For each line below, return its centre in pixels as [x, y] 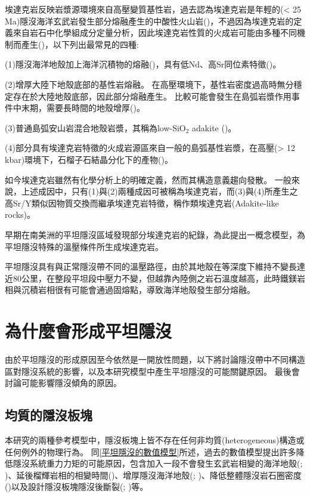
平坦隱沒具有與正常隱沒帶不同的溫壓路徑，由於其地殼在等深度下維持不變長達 [155, 266]
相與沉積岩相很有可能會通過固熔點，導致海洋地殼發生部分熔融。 [130, 290]
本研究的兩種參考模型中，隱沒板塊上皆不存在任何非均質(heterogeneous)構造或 [155, 439]
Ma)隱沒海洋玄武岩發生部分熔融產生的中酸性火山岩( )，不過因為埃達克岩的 [149, 21]
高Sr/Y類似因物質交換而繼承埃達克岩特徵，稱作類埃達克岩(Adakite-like [142, 203]
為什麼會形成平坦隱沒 [89, 331]
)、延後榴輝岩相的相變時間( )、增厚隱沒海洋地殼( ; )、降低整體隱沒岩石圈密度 [153, 475]
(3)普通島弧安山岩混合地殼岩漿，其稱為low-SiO [95, 127]
